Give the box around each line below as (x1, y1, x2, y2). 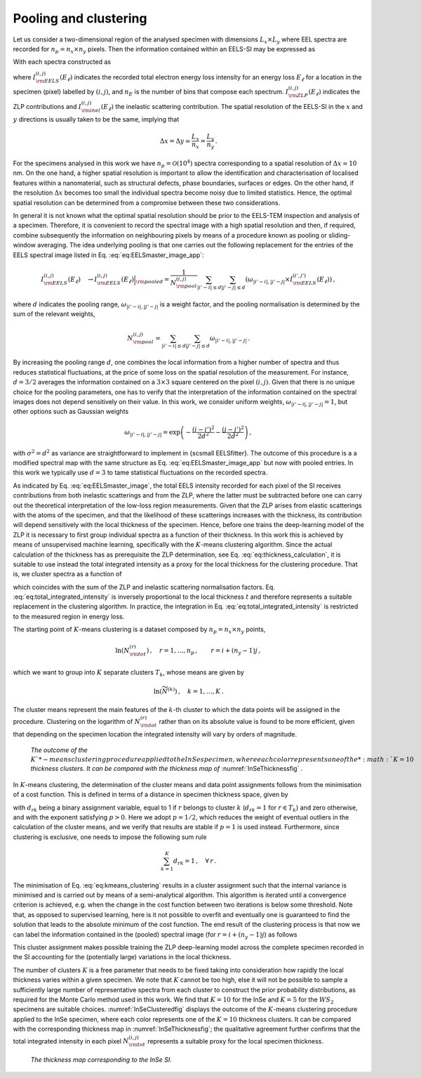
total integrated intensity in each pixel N (13, 1037, 129, 1045)
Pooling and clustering (13, 11, 147, 26)
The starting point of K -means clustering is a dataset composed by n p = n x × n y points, (13, 625, 266, 635)
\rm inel (81, 107, 101, 114)
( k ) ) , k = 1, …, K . (167, 686, 224, 695)
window (13, 241, 36, 249)
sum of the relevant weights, (13, 310, 95, 318)
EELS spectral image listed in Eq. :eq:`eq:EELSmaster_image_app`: (13, 250, 205, 259)
